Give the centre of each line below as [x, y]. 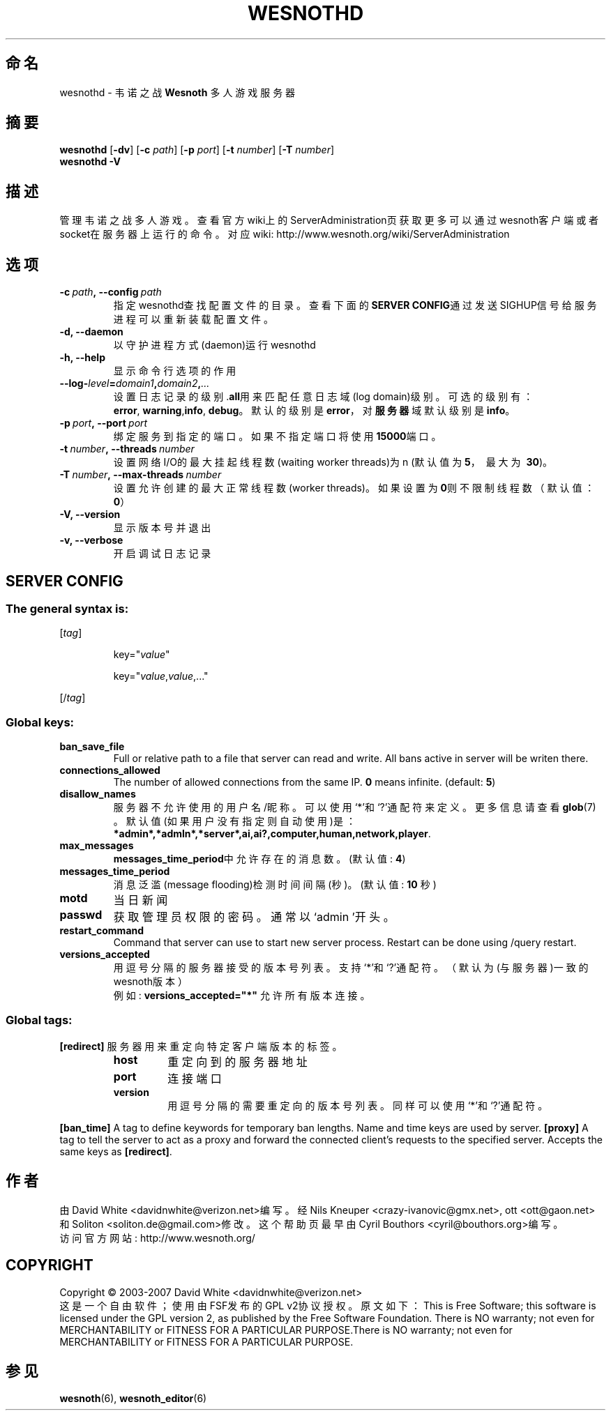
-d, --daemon [91, 332]
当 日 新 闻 [141, 900]
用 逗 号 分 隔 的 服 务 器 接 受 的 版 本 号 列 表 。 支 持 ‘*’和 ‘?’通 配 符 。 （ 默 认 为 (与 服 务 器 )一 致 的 [351, 968]
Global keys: [40, 722]
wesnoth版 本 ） [150, 982]
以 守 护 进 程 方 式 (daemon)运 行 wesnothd [214, 345]
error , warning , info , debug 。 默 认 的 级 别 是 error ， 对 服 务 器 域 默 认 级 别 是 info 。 [314, 411]
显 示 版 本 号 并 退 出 [162, 528]
